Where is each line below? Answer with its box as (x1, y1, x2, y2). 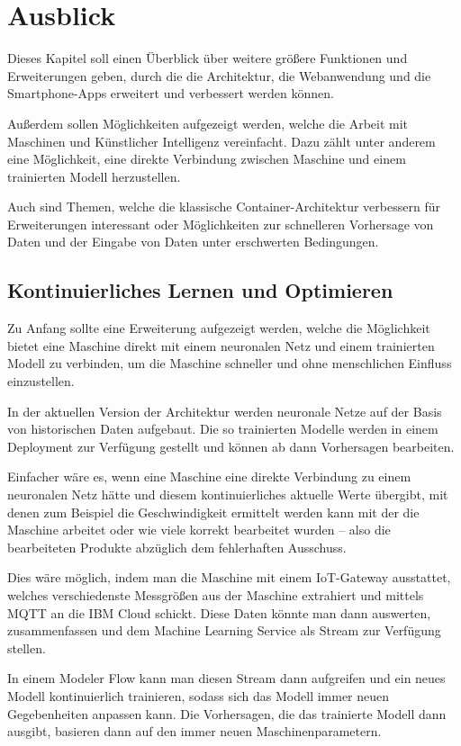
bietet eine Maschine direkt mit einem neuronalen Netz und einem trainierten (7, 336, 435, 355)
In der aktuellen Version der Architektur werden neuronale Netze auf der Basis (7, 401, 442, 420)
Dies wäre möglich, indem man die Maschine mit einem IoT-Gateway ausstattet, (7, 568, 451, 587)
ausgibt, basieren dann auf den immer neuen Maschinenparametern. (7, 722, 382, 741)
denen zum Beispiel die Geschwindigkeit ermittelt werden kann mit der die (7, 502, 420, 521)
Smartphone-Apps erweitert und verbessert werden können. (7, 84, 334, 103)
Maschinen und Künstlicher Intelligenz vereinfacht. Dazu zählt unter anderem (7, 131, 436, 150)
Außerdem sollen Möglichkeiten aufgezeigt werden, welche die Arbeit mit (7, 113, 409, 132)
